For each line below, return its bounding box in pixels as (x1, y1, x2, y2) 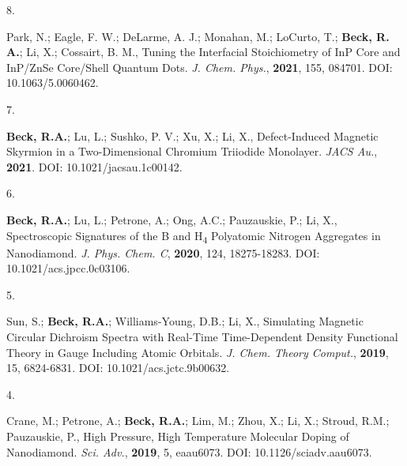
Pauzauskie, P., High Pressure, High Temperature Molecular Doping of (6, 428, 349, 444)
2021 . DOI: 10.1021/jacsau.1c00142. (6, 158, 183, 175)
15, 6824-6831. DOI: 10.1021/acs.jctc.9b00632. (6, 359, 230, 376)
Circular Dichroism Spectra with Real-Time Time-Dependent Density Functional (6, 329, 398, 345)
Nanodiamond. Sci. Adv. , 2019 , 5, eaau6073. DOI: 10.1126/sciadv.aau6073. (6, 443, 372, 460)
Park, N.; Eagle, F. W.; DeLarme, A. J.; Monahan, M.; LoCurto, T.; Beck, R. (6, 28, 390, 44)
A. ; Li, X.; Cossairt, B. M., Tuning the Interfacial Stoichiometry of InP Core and (6, 43, 401, 60)
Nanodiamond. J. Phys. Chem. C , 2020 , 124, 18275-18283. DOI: (6, 244, 320, 261)
